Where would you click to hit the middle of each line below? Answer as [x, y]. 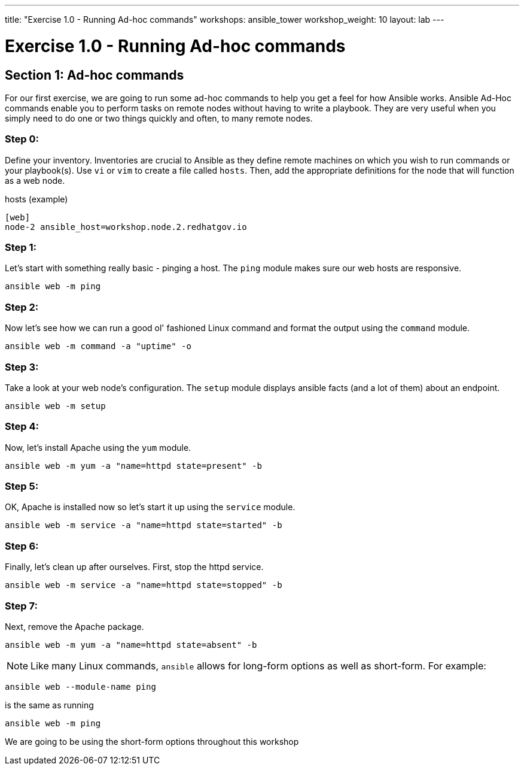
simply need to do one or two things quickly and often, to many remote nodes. [159, 118]
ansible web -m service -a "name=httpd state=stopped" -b [144, 585]
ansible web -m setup [55, 406]
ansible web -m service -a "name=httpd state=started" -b [144, 525]
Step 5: [22, 486]
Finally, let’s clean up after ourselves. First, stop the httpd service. [134, 567]
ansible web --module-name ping [80, 686]
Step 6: [22, 546]
